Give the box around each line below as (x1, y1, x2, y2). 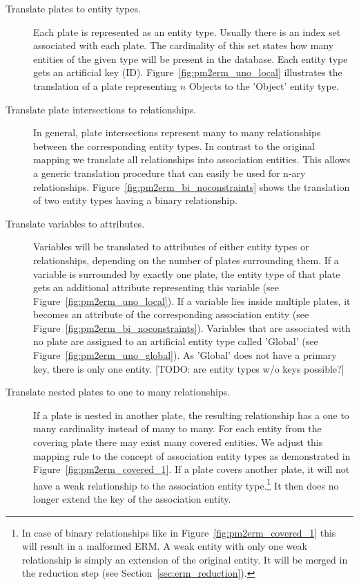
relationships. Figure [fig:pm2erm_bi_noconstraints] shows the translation (33, 179, 350, 194)
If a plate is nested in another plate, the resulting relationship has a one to (33, 407, 349, 422)
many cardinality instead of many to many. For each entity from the (33, 421, 322, 436)
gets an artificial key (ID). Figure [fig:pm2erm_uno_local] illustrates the (33, 65, 342, 80)
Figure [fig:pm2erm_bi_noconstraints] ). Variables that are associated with (33, 320, 351, 335)
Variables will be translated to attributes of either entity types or (33, 239, 309, 254)
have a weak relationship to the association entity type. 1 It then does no (33, 476, 339, 492)
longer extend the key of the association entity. (33, 492, 231, 506)
